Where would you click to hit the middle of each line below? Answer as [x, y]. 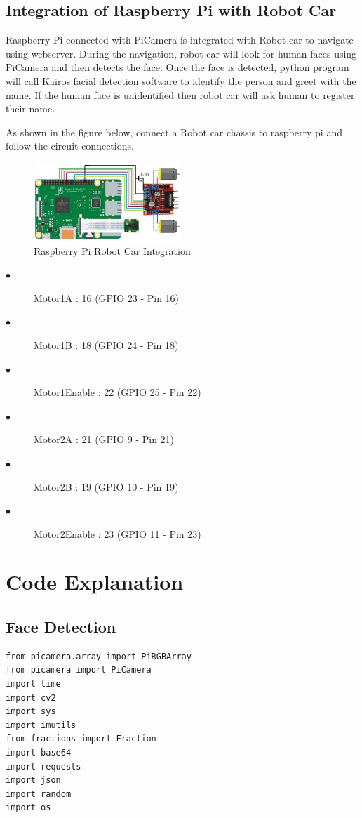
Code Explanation [95, 582]
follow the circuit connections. [70, 146]
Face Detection [61, 627]
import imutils [41, 725]
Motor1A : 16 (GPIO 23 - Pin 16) [107, 297]
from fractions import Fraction [81, 739]
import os [28, 808]
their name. [31, 108]
